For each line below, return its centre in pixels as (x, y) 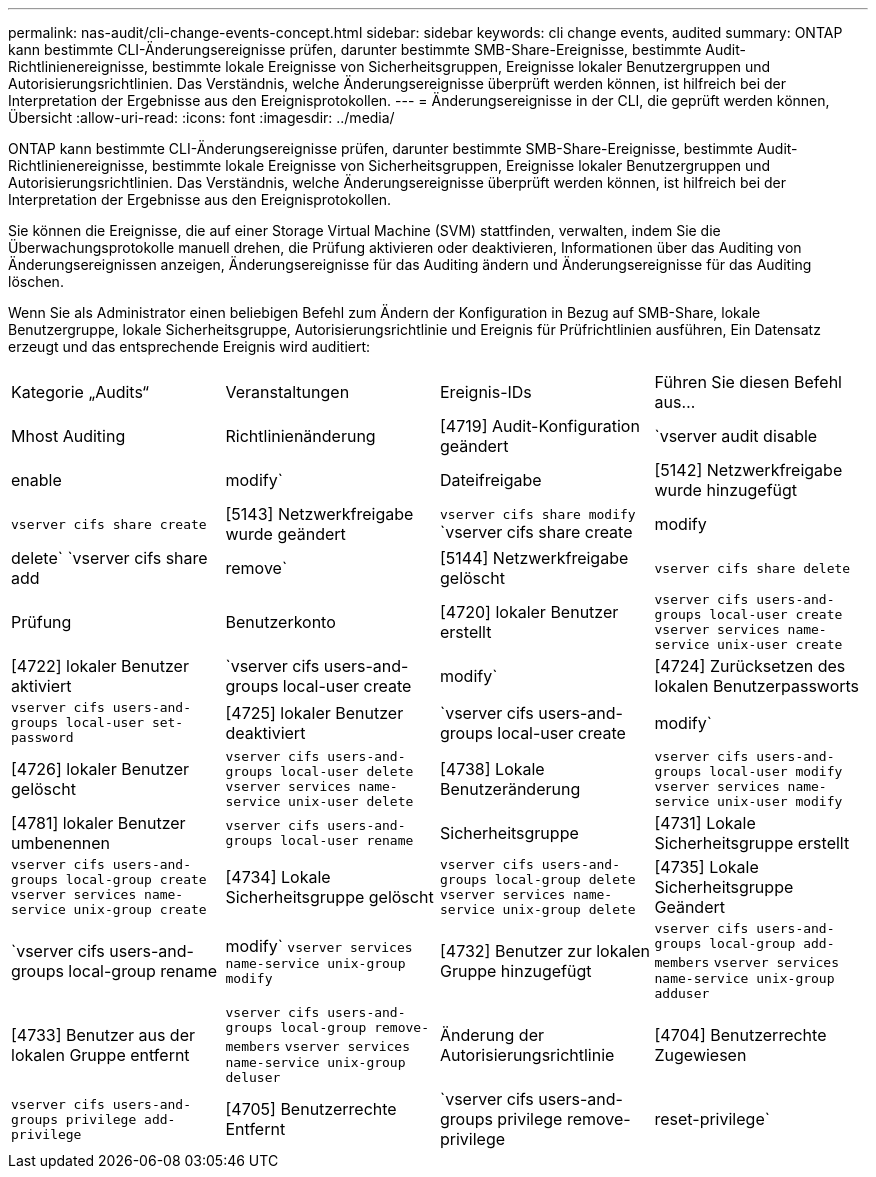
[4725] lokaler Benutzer (314, 712)
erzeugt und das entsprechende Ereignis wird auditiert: (189, 346)
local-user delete (347, 771)
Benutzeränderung (510, 789)
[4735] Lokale (706, 867)
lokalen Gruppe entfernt (100, 1055)
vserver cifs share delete (752, 568)
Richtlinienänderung (300, 436)
